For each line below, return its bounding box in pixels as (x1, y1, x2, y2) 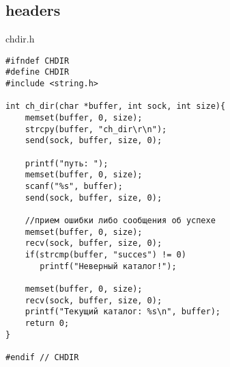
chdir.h (5, 31, 35, 46)
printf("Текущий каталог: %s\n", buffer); (25, 307, 220, 317)
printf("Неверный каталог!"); (40, 261, 177, 271)
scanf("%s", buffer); (25, 181, 123, 192)
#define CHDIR (5, 67, 70, 77)
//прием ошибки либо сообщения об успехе (25, 215, 216, 225)
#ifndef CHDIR (5, 55, 70, 66)
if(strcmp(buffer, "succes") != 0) (25, 249, 186, 260)
